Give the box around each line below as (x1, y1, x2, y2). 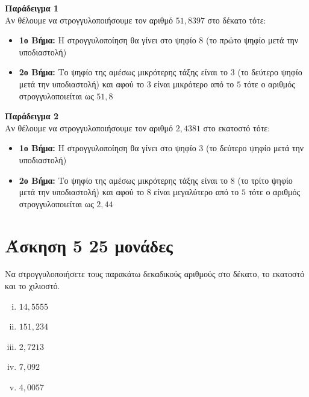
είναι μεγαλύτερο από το (154, 186, 239, 198)
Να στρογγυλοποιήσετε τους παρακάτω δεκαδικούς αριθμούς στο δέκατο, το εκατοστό (5, 267, 305, 280)
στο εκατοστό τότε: (203, 121, 270, 134)
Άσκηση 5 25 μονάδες (5, 233, 173, 257)
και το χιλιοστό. (5, 280, 60, 292)
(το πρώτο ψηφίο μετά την (205, 34, 299, 46)
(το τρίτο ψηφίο (237, 173, 293, 186)
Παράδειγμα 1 (5, 2, 59, 14)
